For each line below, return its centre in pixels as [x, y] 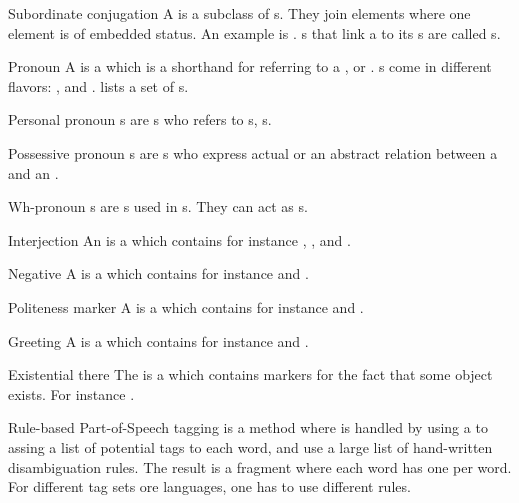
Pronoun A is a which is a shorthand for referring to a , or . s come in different [250, 66]
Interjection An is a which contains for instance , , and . [179, 239]
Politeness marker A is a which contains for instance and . [186, 306]
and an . [33, 172]
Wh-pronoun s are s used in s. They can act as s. [158, 206]
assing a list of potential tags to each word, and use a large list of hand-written [250, 446]
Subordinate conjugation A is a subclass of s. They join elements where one [239, 13]
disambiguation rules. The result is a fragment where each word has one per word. [260, 466]
